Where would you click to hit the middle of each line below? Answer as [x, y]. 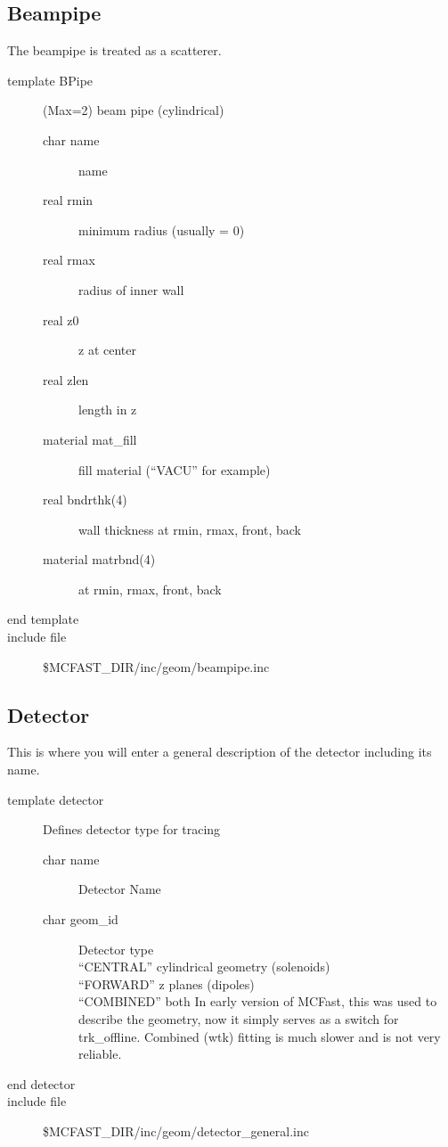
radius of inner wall [131, 289]
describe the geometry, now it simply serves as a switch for [239, 1019]
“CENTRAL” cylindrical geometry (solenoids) [204, 967]
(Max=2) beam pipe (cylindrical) [134, 110]
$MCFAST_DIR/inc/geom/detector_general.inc [176, 1131]
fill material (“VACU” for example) [175, 469]
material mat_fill [90, 439]
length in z [108, 410]
